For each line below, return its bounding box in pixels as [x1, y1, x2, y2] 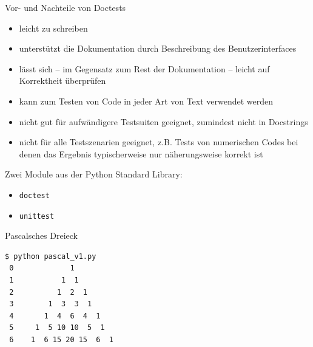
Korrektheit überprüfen [19, 74, 106, 87]
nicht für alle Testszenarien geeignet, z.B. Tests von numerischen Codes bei [19, 136, 298, 148]
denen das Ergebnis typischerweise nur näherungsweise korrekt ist [19, 147, 263, 160]
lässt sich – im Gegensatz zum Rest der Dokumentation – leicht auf [19, 62, 270, 75]
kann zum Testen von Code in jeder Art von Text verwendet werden [19, 94, 274, 107]
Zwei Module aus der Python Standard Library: [5, 168, 183, 180]
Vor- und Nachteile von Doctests [5, 1, 126, 13]
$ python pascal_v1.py [5, 252, 96, 261]
